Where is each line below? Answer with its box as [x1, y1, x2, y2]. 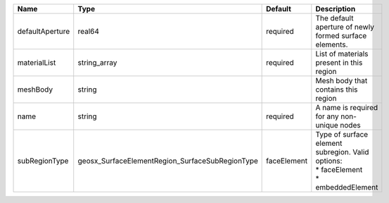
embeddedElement [315, 183, 378, 192]
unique [315, 121, 339, 130]
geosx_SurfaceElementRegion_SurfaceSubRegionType [77, 156, 258, 166]
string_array [77, 58, 117, 67]
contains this [315, 85, 358, 94]
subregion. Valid [315, 147, 369, 156]
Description [315, 4, 356, 13]
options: [315, 156, 343, 166]
